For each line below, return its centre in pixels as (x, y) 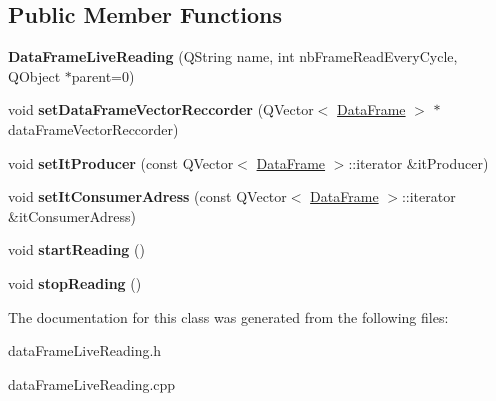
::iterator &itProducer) (418, 162)
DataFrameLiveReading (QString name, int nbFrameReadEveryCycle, (233, 56)
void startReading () (76, 249)
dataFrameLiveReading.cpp (92, 383)
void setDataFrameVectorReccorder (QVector (161, 109)
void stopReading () (75, 282)
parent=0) (103, 75)
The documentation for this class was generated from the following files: (228, 316)
